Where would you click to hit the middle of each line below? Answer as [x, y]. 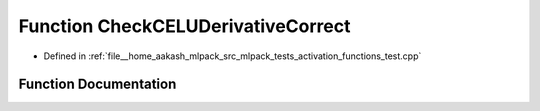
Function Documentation [97, 84]
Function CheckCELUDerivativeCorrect [184, 26]
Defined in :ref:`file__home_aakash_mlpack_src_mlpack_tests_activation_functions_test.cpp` [232, 56]
